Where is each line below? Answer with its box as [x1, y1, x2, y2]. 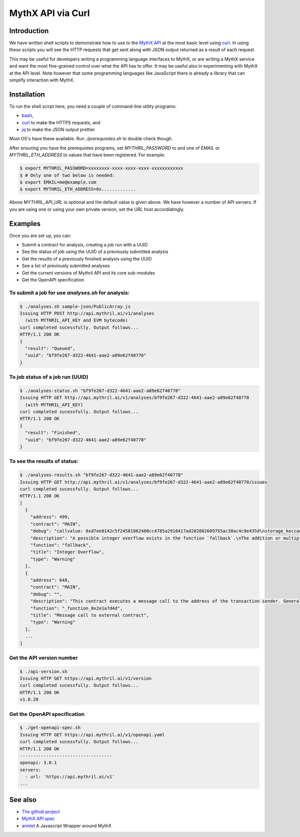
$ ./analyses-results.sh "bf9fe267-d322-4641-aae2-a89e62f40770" [19, 472, 183, 478]
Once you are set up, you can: [9, 232, 71, 238]
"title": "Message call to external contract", [30, 612, 149, 618]
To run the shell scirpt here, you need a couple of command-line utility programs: [9, 103, 177, 109]
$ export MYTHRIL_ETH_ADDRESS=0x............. [19, 186, 136, 192]
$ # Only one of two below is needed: [19, 172, 115, 178]
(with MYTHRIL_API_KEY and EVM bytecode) [25, 318, 128, 323]
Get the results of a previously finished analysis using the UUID [21, 255, 152, 261]
